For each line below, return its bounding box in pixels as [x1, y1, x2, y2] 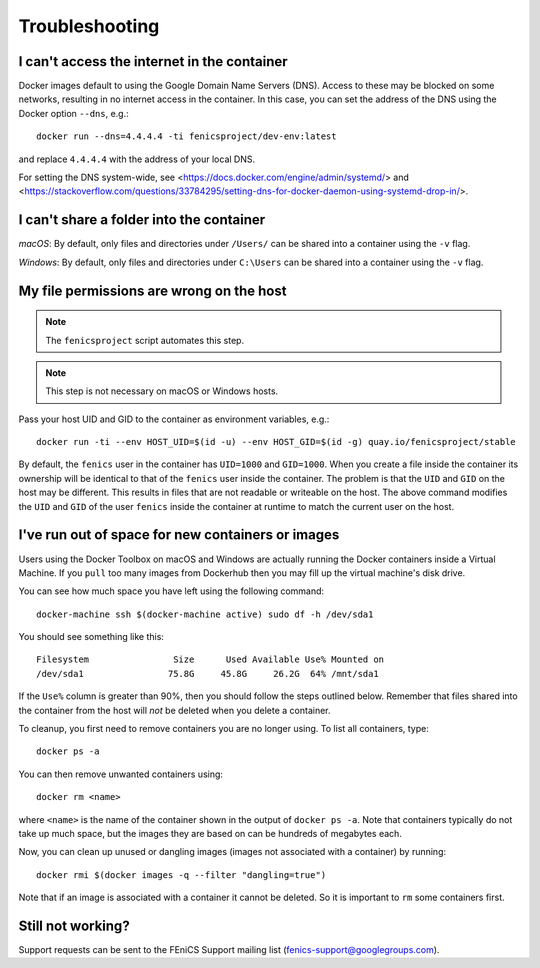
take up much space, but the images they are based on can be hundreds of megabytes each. [18, 828, 402, 839]
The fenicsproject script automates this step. [45, 334, 245, 346]
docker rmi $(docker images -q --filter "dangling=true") [36, 869, 327, 880]
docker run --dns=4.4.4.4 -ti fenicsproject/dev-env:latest [36, 131, 337, 142]
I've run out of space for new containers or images [18, 526, 340, 544]
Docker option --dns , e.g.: [18, 107, 129, 119]
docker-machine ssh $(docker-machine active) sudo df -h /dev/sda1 [36, 608, 374, 620]
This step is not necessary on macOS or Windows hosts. [45, 385, 279, 397]
